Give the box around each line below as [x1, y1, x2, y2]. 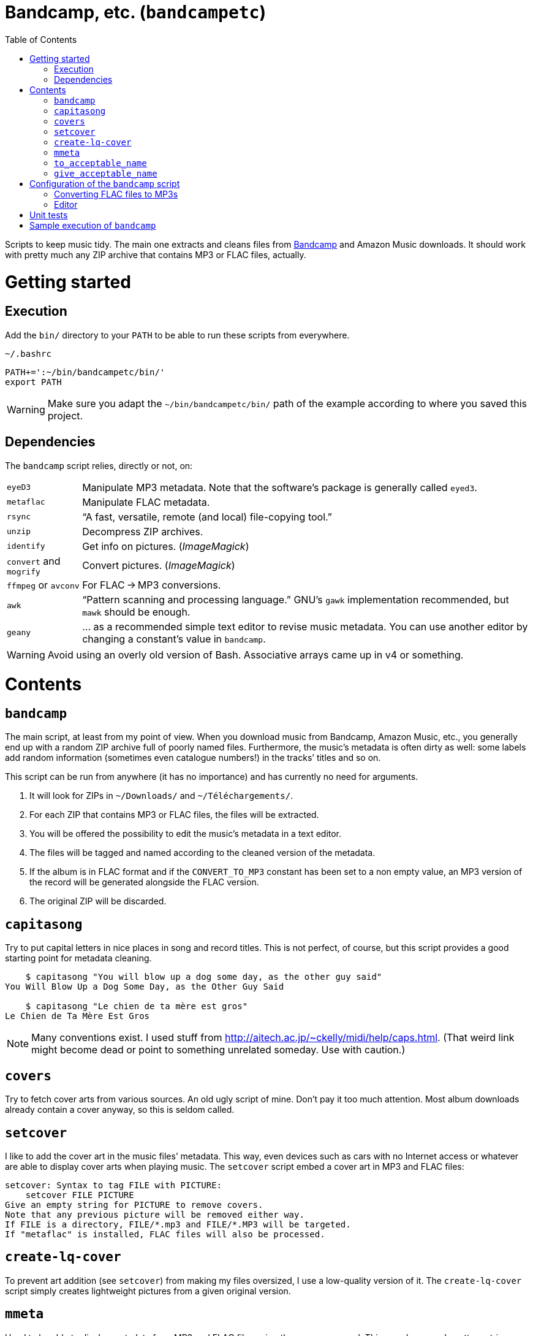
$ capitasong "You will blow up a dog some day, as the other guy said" [25, 972, 382, 982]
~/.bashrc [5, 348, 51, 359]
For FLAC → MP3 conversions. [82, 578, 221, 591]
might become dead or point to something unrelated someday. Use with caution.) [31, 1044, 406, 1056]
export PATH [5, 376, 62, 387]
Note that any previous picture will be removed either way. [5, 1209, 304, 1220]
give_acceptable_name [54, 168, 157, 178]
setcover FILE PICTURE [25, 1189, 134, 1200]
